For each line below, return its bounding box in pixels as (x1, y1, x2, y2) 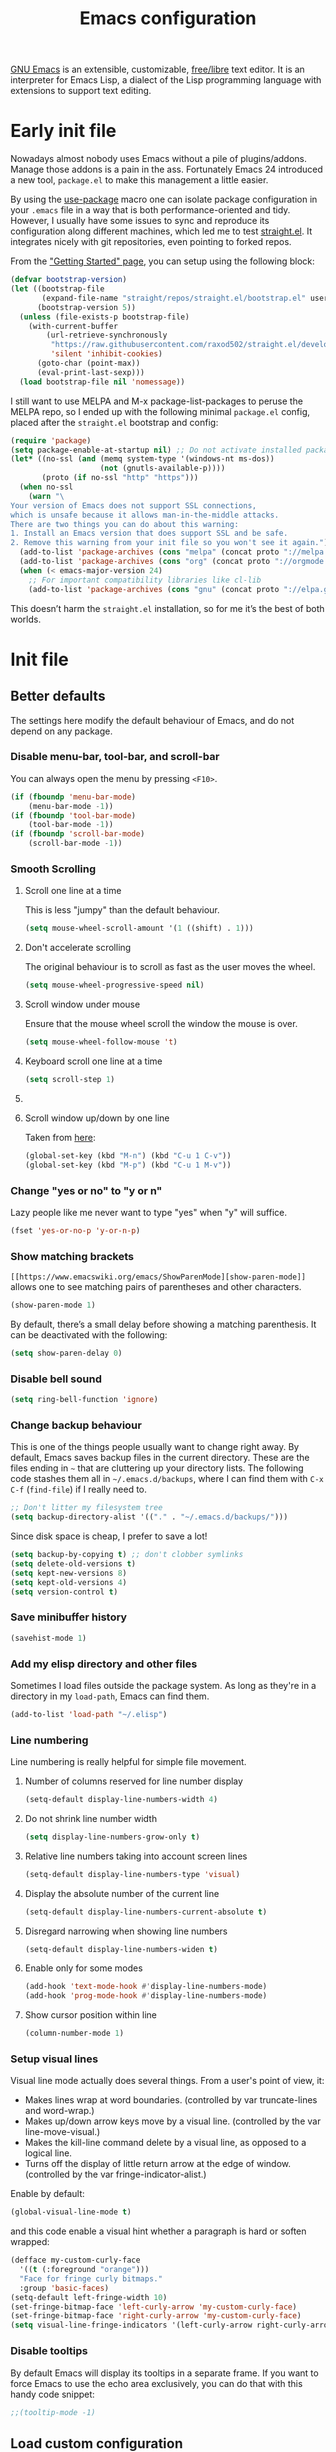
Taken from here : (24, 1131, 96, 1143)
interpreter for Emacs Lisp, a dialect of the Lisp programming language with (10, 74, 322, 86)
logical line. (24, 2147, 73, 2159)
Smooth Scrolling (10, 862, 97, 876)
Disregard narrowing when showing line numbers (24, 1925, 228, 1937)
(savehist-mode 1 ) (10, 1633, 87, 1643)
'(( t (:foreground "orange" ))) (19, 2265, 150, 2275)
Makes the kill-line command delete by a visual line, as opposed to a (24, 2137, 307, 2149)
